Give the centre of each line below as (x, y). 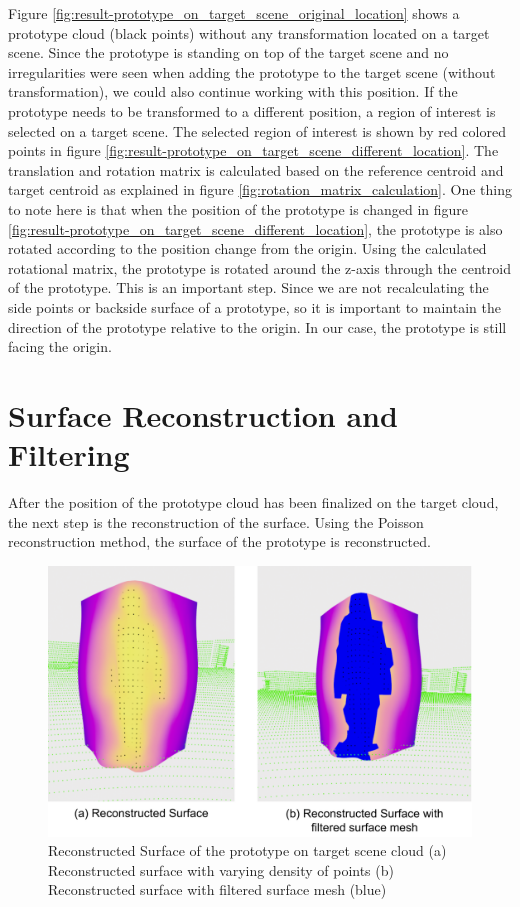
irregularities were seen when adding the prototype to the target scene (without (252, 71)
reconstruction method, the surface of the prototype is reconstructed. (219, 541)
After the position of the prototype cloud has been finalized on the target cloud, (253, 502)
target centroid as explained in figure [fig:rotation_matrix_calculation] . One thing (260, 189)
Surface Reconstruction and (203, 414)
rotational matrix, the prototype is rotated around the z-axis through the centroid (259, 267)
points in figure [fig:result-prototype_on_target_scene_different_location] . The (253, 150)
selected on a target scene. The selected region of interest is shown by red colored (257, 130)
